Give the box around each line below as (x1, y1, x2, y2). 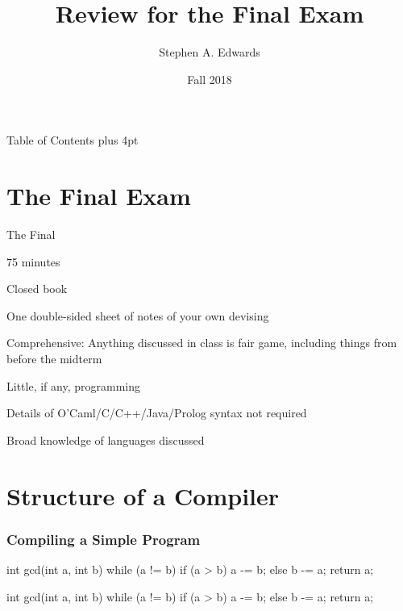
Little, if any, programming (6, 377, 140, 394)
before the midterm (6, 350, 102, 366)
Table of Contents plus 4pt (6, 132, 139, 149)
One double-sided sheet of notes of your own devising (6, 307, 269, 324)
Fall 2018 (187, 70, 232, 87)
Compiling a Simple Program (6, 529, 201, 549)
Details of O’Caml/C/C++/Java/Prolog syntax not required (6, 404, 307, 421)
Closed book (6, 280, 68, 297)
